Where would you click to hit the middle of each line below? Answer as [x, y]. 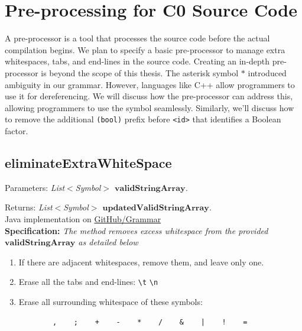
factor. [17, 130]
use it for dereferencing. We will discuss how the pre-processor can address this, [149, 96]
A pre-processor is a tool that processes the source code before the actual [137, 38]
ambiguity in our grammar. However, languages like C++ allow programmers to [150, 84]
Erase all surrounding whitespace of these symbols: [111, 301]
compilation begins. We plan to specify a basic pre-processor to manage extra [145, 49]
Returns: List [29, 207]
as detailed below [108, 242]
